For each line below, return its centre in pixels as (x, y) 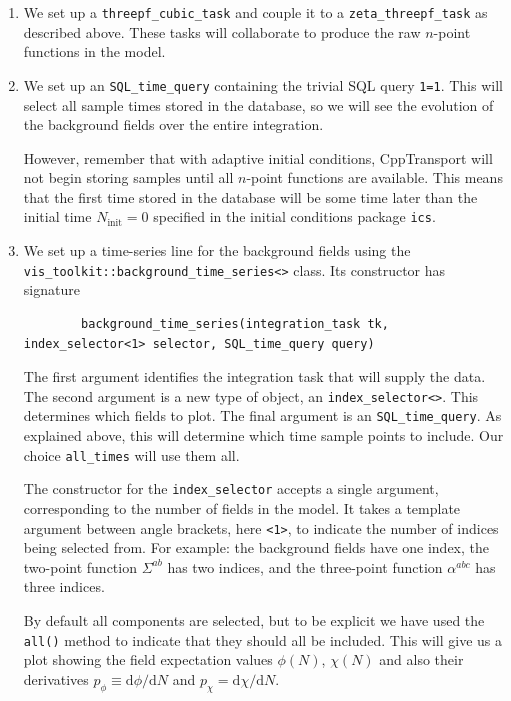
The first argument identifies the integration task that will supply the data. (254, 376)
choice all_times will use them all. (131, 454)
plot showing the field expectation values (148, 659)
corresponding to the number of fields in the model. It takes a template (242, 507)
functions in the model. (94, 51)
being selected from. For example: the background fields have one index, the (256, 547)
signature (51, 289)
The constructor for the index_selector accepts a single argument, (231, 488)
